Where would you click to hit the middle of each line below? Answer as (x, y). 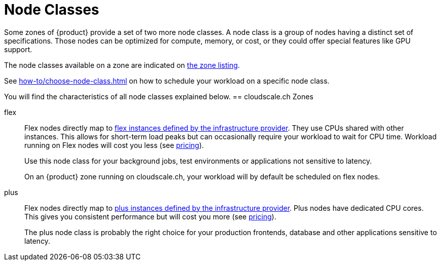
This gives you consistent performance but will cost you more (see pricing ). (150, 216)
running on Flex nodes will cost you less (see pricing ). (114, 145)
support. (18, 49)
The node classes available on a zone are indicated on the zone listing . (122, 65)
